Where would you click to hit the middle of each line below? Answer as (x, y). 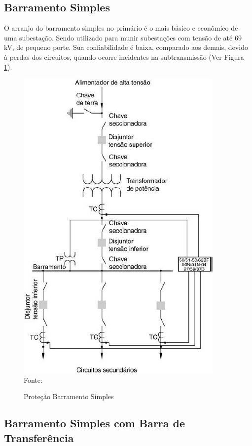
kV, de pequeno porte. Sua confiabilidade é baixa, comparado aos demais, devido (126, 47)
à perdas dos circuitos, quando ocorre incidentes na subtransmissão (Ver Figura (124, 57)
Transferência (39, 437)
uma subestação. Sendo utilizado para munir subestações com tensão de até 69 (123, 37)
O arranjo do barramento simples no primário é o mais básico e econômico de (121, 28)
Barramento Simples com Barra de (95, 423)
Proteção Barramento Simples (69, 396)
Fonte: (33, 380)
